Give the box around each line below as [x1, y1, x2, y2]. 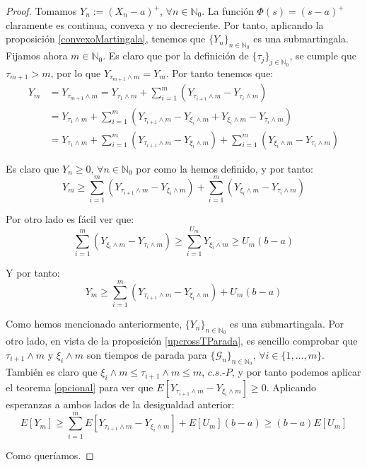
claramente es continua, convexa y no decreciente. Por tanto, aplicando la [6, 17, 324, 32]
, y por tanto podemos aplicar [231, 364, 361, 379]
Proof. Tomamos [6, 4, 77, 18]
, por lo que [50, 65, 101, 80]
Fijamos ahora [6, 48, 68, 63]
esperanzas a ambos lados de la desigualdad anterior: [6, 396, 235, 411]
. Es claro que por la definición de [103, 48, 249, 63]
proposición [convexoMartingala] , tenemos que [6, 31, 206, 46]
